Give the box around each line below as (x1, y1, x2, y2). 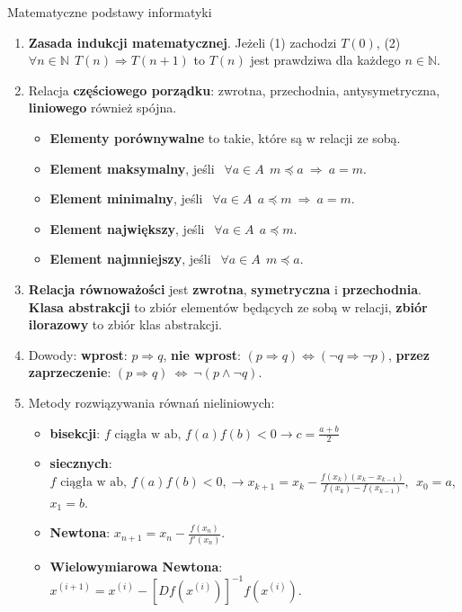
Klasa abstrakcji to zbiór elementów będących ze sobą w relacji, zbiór (28, 297, 428, 316)
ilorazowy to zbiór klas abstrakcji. (28, 315, 222, 334)
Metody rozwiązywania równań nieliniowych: (28, 392, 275, 411)
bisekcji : (49, 423, 101, 442)
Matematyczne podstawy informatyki (7, 3, 212, 21)
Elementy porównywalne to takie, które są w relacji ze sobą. (49, 128, 401, 147)
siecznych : (49, 454, 112, 472)
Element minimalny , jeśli (49, 189, 203, 208)
